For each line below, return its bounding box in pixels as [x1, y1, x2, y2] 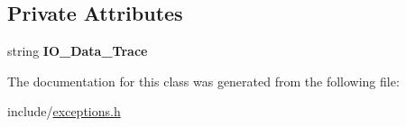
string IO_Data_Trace [7, 41, 148, 60]
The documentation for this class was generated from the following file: [7, 71, 400, 90]
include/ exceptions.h [7, 102, 121, 121]
